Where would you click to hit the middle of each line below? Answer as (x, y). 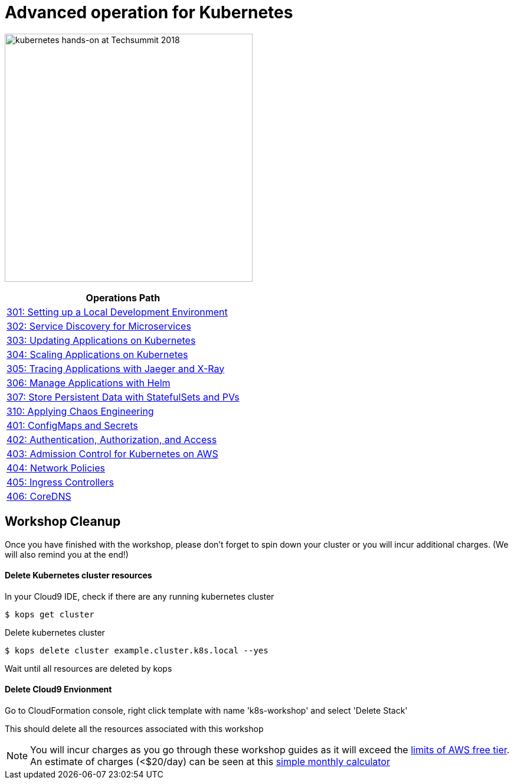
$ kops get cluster (50, 614)
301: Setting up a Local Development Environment (117, 312)
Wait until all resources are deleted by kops (89, 668)
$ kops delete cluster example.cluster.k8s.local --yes (137, 650)
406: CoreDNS (39, 496)
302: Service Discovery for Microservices (99, 326)
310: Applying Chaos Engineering (80, 411)
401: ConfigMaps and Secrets (72, 425)
